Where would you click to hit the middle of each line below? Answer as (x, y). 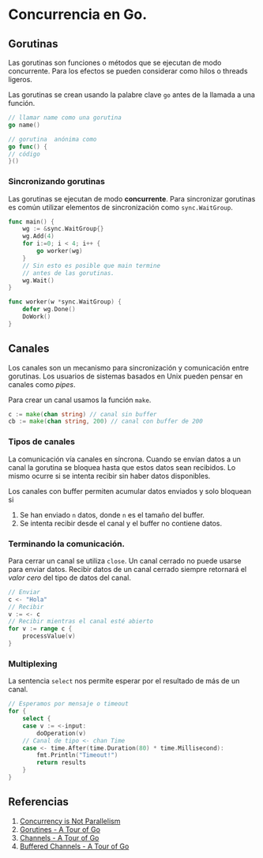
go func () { (28, 147)
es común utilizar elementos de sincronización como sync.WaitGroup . (120, 207)
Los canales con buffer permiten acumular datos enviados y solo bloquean (130, 491)
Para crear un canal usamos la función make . (80, 400)
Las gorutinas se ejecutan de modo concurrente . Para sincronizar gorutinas (132, 198)
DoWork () (37, 317)
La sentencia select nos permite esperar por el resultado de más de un (124, 681)
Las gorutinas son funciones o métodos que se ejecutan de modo (115, 62)
